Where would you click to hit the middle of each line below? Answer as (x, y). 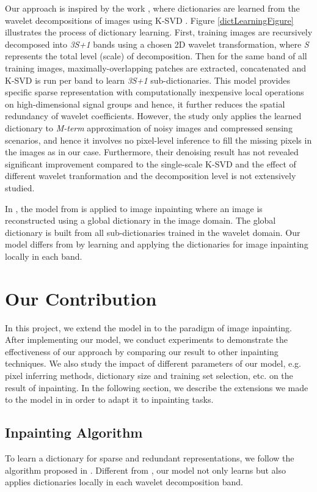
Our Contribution (81, 298)
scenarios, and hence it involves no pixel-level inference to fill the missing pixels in (158, 140)
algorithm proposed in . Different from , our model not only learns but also (145, 470)
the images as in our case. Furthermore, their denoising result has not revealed (152, 152)
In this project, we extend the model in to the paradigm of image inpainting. (148, 327)
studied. (20, 187)
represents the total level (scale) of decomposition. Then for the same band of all (156, 56)
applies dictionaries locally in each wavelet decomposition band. (124, 482)
